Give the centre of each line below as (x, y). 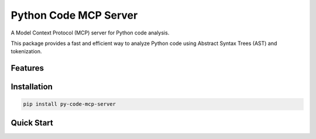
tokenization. (26, 51)
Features (27, 68)
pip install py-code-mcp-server (70, 104)
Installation (32, 87)
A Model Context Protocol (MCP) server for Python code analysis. (90, 33)
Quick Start (32, 123)
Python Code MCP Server (74, 15)
